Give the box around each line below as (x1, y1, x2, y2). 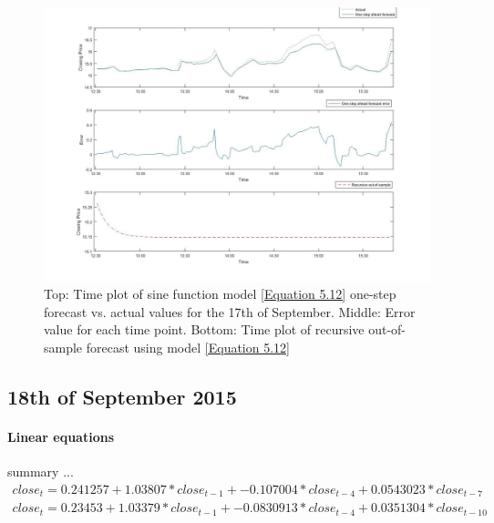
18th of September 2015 (7, 382, 237, 410)
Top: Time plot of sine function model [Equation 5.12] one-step (44, 284, 396, 303)
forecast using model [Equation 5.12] (86, 337, 290, 356)
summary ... (7, 462, 74, 481)
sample (44, 337, 83, 356)
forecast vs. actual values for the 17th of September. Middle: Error (44, 302, 416, 321)
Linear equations (7, 426, 115, 446)
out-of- (368, 320, 407, 339)
